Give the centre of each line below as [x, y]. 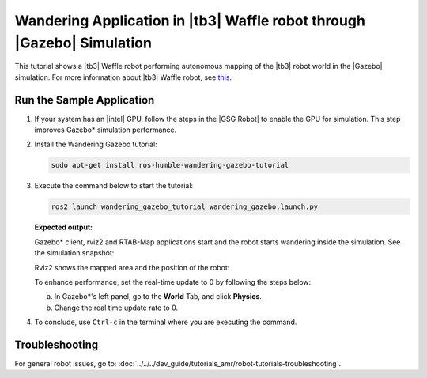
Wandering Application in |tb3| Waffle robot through [190, 21]
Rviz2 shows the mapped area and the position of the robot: [132, 267]
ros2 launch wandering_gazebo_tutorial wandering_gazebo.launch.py [185, 207]
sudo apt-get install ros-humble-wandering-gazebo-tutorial [170, 165]
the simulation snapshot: [74, 253]
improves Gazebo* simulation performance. [106, 130]
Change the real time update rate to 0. [116, 308]
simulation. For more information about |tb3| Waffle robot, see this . [123, 77]
